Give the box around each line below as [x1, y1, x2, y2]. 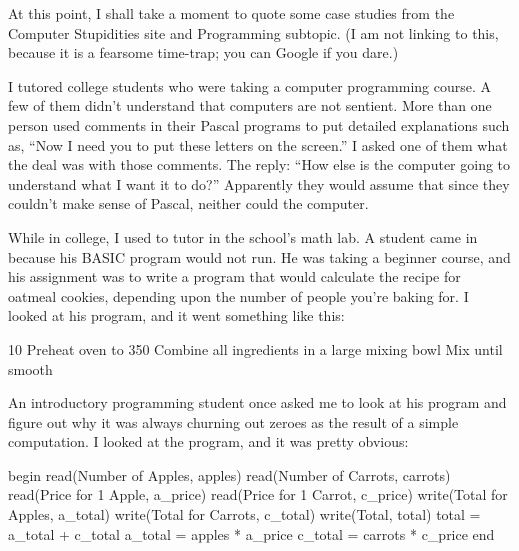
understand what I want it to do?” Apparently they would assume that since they [8, 173, 510, 194]
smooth [8, 358, 53, 379]
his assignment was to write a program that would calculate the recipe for [8, 266, 461, 287]
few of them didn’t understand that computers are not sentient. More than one [8, 95, 492, 116]
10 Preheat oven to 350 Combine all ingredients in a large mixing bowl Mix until [8, 338, 503, 359]
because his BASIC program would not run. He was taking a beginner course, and [8, 246, 511, 267]
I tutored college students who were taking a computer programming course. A [8, 75, 492, 96]
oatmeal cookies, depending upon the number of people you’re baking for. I [8, 285, 469, 306]
